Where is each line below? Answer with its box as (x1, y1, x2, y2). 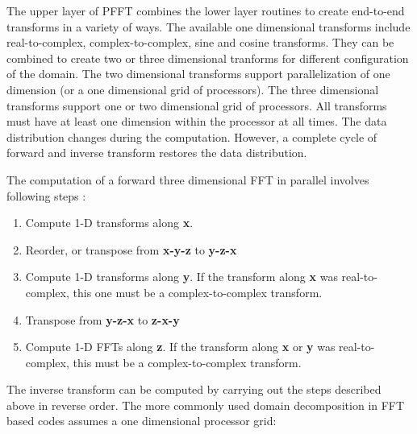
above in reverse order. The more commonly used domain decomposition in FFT (6, 396, 405, 413)
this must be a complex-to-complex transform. (73, 353, 302, 370)
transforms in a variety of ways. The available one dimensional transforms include (6, 18, 411, 35)
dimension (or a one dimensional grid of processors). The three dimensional (6, 81, 379, 97)
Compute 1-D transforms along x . (25, 214, 194, 231)
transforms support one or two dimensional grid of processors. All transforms (6, 97, 387, 114)
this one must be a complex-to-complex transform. (73, 283, 323, 300)
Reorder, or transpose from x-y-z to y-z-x (25, 241, 237, 258)
